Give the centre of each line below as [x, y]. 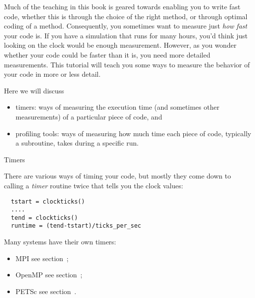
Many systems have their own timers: [60, 242]
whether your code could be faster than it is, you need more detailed [107, 54]
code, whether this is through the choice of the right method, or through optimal [126, 16]
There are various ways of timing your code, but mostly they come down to [117, 176]
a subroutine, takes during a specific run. [77, 143]
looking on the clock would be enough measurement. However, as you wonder [120, 45]
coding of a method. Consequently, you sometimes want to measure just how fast [126, 26]
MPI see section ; [42, 258]
